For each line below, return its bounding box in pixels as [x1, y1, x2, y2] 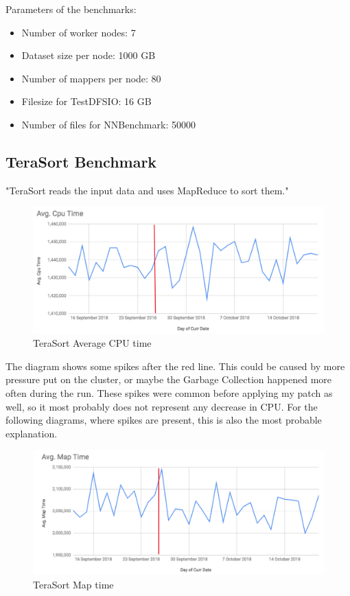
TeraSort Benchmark [5, 150, 157, 172]
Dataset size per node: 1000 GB [21, 48, 156, 62]
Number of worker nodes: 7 [21, 25, 136, 39]
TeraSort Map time [33, 577, 114, 591]
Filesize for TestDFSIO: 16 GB [21, 94, 152, 108]
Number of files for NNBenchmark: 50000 [21, 117, 196, 131]
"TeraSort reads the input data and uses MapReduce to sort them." [5, 183, 289, 197]
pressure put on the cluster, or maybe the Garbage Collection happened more [5, 372, 332, 387]
